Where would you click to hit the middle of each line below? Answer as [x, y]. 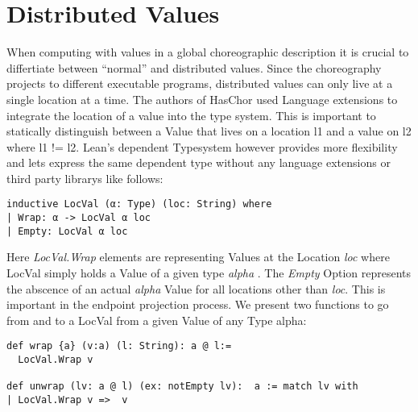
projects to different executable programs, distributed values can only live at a [200, 83]
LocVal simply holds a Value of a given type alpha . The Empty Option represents [209, 273]
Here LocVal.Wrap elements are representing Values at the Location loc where [198, 257]
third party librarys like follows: [85, 178]
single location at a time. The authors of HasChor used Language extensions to [202, 99]
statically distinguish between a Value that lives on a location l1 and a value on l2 [209, 131]
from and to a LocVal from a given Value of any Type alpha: [157, 320]
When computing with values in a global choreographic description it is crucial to [208, 52]
